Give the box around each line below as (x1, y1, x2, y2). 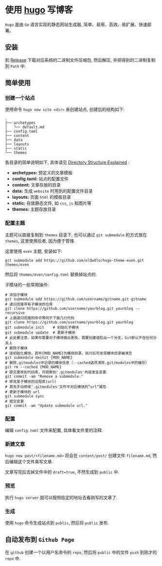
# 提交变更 (5, 399, 24, 404)
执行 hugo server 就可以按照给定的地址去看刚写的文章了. (5, 494, 118, 500)
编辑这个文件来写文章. (9, 459, 53, 465)
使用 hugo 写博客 (5, 4, 73, 16)
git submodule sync (5, 394, 45, 398)
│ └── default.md (5, 125, 45, 130)
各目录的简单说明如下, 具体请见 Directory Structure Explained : (5, 159, 130, 166)
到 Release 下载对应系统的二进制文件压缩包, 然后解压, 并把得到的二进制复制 (5, 57, 156, 63)
